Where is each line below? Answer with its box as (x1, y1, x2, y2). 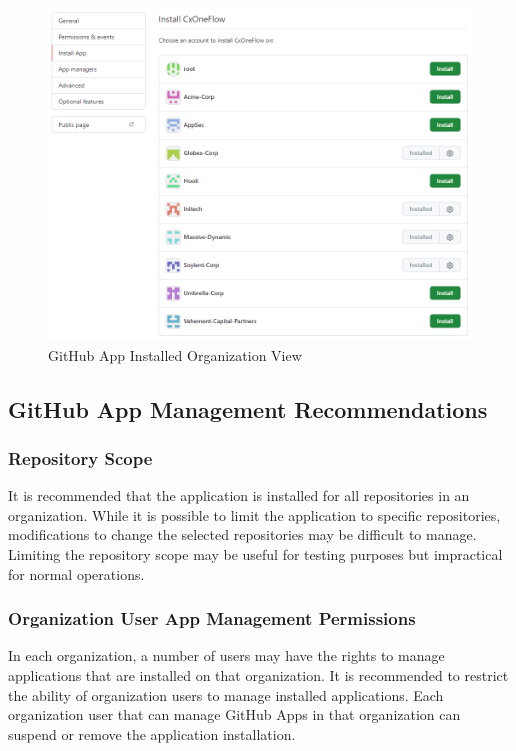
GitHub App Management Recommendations (8, 393, 488, 424)
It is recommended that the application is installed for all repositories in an (8, 485, 470, 506)
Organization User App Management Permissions (8, 606, 416, 631)
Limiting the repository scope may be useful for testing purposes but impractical (8, 544, 503, 565)
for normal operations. (8, 563, 145, 584)
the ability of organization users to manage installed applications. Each (8, 684, 444, 705)
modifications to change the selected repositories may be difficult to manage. (8, 524, 477, 545)
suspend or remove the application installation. (8, 723, 296, 744)
